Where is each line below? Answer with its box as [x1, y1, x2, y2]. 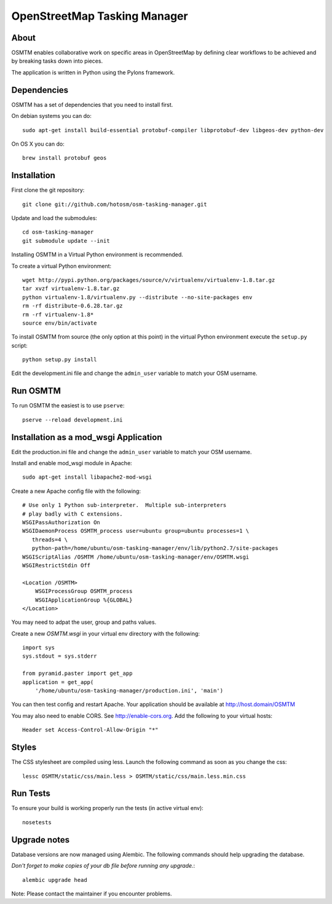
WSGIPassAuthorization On [22, 519, 101, 526]
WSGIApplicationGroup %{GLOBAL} [34, 596, 133, 603]
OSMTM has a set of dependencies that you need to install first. [11, 101, 173, 108]
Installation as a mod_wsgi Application [11, 432, 162, 442]
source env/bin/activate [22, 320, 97, 326]
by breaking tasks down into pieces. [11, 57, 103, 65]
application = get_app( [22, 678, 94, 685]
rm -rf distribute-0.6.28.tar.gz [22, 302, 123, 310]
